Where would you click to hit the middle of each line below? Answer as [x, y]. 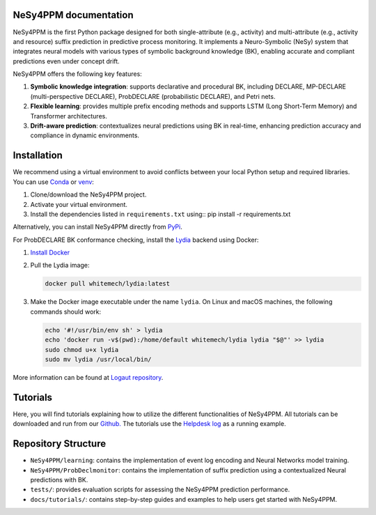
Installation [38, 156]
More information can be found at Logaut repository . [88, 377]
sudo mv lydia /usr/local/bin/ [99, 359]
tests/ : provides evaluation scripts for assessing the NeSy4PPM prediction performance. [160, 490]
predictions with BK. [59, 479]
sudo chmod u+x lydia [82, 349]
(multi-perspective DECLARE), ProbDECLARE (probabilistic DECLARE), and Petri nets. [153, 96]
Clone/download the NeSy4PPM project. [88, 194]
